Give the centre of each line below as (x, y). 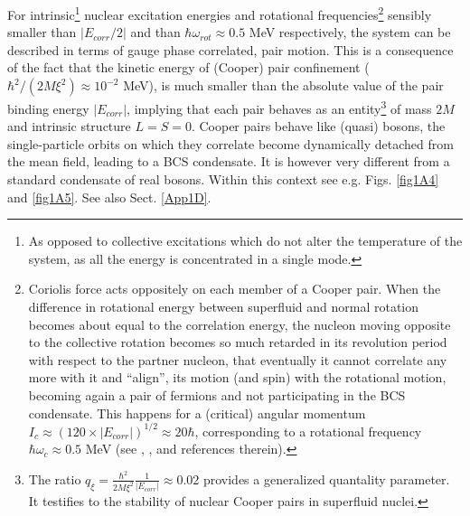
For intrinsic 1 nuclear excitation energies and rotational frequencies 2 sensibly (220, 13)
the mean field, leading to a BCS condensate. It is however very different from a (229, 161)
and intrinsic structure (69, 126)
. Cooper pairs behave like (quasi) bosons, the (318, 126)
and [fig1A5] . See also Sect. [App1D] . (109, 197)
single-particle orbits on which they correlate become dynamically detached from (230, 143)
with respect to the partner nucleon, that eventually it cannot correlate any (238, 359)
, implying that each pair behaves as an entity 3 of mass (279, 107)
